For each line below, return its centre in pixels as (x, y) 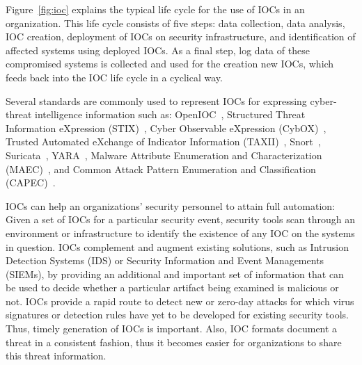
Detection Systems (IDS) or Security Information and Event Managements (165, 260)
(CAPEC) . (31, 182)
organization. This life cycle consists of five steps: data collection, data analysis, (175, 23)
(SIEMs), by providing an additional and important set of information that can (175, 274)
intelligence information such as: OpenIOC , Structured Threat (170, 114)
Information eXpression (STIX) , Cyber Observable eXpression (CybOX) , (166, 128)
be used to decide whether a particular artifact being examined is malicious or (172, 287)
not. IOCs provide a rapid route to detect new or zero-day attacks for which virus (180, 301)
